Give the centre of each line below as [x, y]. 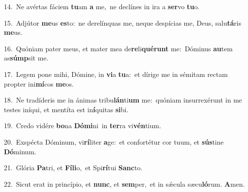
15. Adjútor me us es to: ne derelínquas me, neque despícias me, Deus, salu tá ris [123, 22]
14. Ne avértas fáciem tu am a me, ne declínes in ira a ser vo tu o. [102, 6]
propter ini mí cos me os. [39, 83]
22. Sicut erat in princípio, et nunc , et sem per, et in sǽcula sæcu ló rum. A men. [124, 184]
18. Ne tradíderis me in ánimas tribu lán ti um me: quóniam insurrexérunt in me [123, 100]
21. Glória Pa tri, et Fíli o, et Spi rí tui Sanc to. [73, 168]
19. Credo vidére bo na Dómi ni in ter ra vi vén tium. [83, 126]
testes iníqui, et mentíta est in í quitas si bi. [66, 109]
